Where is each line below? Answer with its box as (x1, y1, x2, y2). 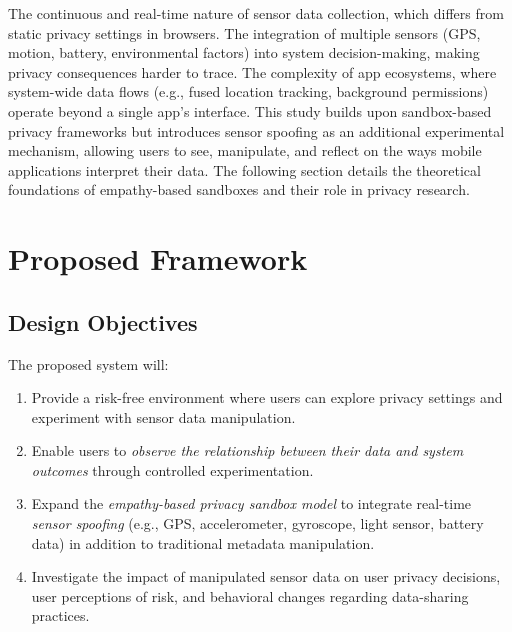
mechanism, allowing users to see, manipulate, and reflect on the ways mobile (8, 140, 482, 161)
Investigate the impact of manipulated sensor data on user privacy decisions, (31, 566, 501, 587)
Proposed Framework (8, 238, 308, 279)
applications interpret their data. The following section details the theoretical (8, 159, 481, 180)
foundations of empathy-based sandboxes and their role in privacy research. (8, 179, 470, 200)
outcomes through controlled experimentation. (31, 459, 314, 480)
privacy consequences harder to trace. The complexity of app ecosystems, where (8, 61, 497, 82)
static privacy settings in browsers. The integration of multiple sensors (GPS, (8, 22, 481, 43)
